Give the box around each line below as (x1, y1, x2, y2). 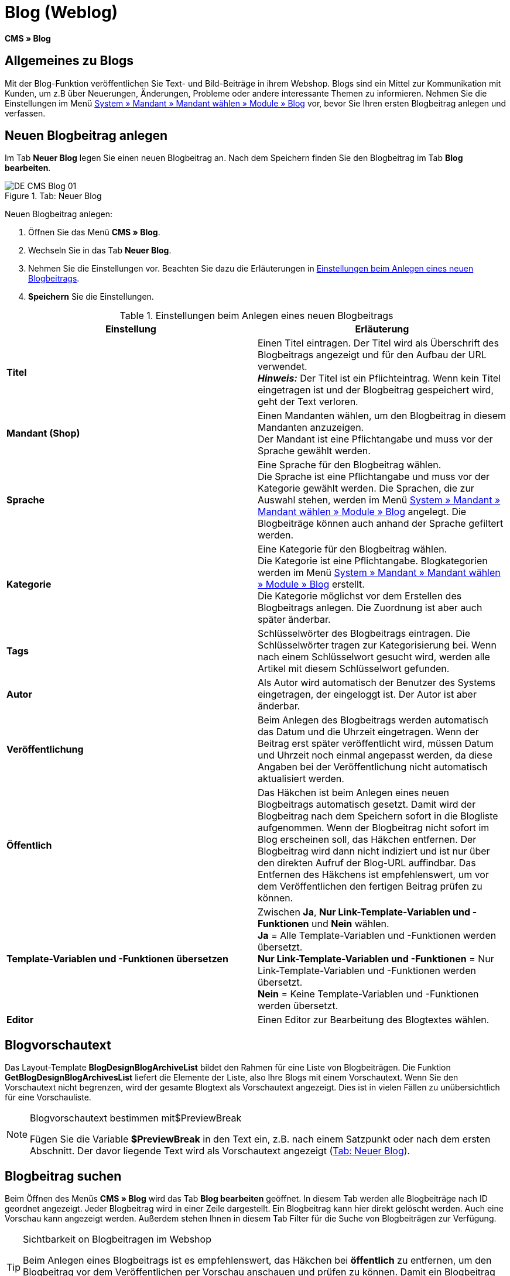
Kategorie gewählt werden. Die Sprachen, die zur (258, 482, 474, 495)
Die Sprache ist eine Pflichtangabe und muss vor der (258, 471, 490, 483)
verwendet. (258, 361, 307, 373)
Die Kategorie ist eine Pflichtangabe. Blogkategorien (258, 555, 488, 567)
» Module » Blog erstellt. (258, 578, 365, 591)
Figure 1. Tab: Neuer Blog (5, 191, 102, 201)
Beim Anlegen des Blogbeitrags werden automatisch (258, 714, 489, 726)
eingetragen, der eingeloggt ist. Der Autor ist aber (258, 688, 477, 701)
